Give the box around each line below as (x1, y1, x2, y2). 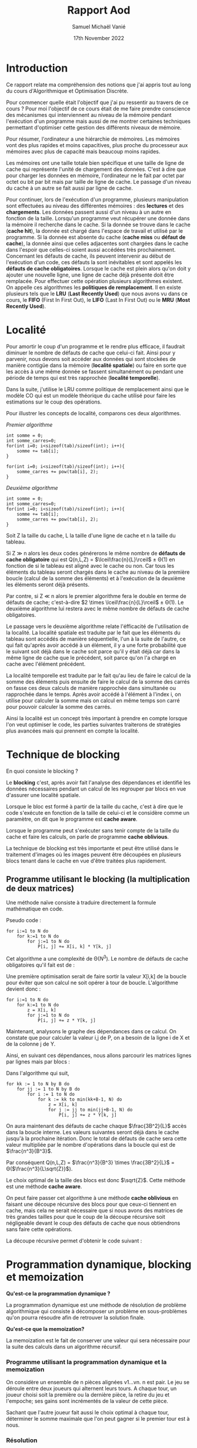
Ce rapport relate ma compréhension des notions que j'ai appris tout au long (6, 81, 191, 88)
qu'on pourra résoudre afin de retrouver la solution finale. (6, 1314, 145, 1321)
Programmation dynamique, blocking (6, 1258, 192, 1271)
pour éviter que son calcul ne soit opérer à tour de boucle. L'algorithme (6, 979, 178, 987)
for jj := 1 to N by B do (16, 1086, 81, 1092)
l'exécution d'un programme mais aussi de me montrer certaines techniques (6, 118, 191, 125)
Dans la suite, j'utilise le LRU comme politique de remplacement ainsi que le (6, 385, 189, 393)
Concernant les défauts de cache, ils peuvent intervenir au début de (6, 252, 171, 259)
